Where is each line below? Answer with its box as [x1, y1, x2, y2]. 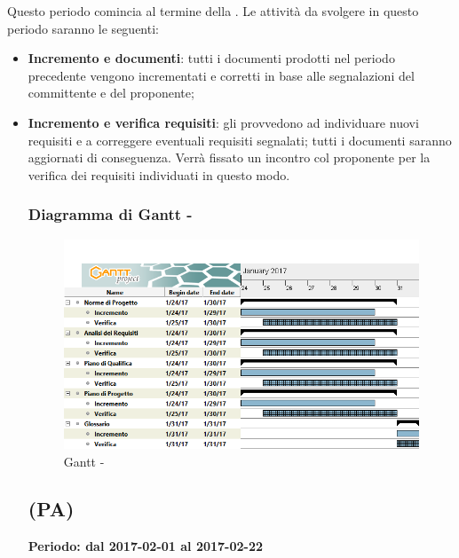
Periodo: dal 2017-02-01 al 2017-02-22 [28, 537, 264, 555]
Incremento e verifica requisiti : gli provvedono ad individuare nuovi [28, 113, 419, 131]
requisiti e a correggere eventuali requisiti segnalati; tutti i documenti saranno [28, 130, 452, 149]
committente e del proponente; [28, 83, 194, 102]
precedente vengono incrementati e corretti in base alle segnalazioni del [28, 66, 415, 84]
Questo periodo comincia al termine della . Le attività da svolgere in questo [7, 2, 419, 20]
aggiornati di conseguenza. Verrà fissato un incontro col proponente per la [28, 148, 431, 167]
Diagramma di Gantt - [28, 203, 193, 225]
